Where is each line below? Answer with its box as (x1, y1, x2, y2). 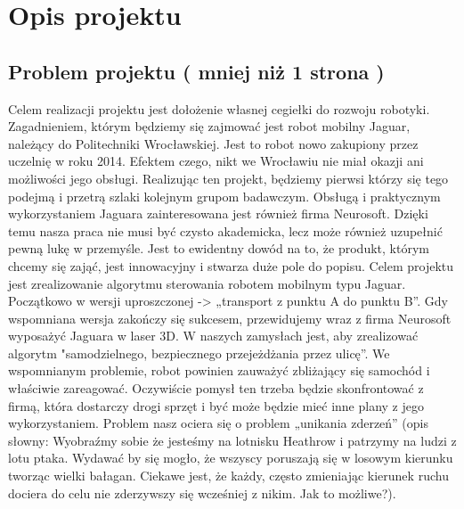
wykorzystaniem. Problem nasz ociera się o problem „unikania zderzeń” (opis (8, 414, 429, 432)
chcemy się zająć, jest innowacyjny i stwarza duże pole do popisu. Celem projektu (8, 256, 454, 275)
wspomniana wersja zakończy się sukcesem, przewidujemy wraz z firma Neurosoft (8, 308, 452, 327)
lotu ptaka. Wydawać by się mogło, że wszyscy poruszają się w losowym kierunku (8, 448, 453, 467)
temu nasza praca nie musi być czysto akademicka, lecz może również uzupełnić (8, 221, 443, 240)
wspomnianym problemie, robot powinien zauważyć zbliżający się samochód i (8, 361, 430, 380)
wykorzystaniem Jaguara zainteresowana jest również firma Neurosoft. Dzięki (8, 204, 428, 223)
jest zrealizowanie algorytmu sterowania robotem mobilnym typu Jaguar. (8, 274, 406, 292)
